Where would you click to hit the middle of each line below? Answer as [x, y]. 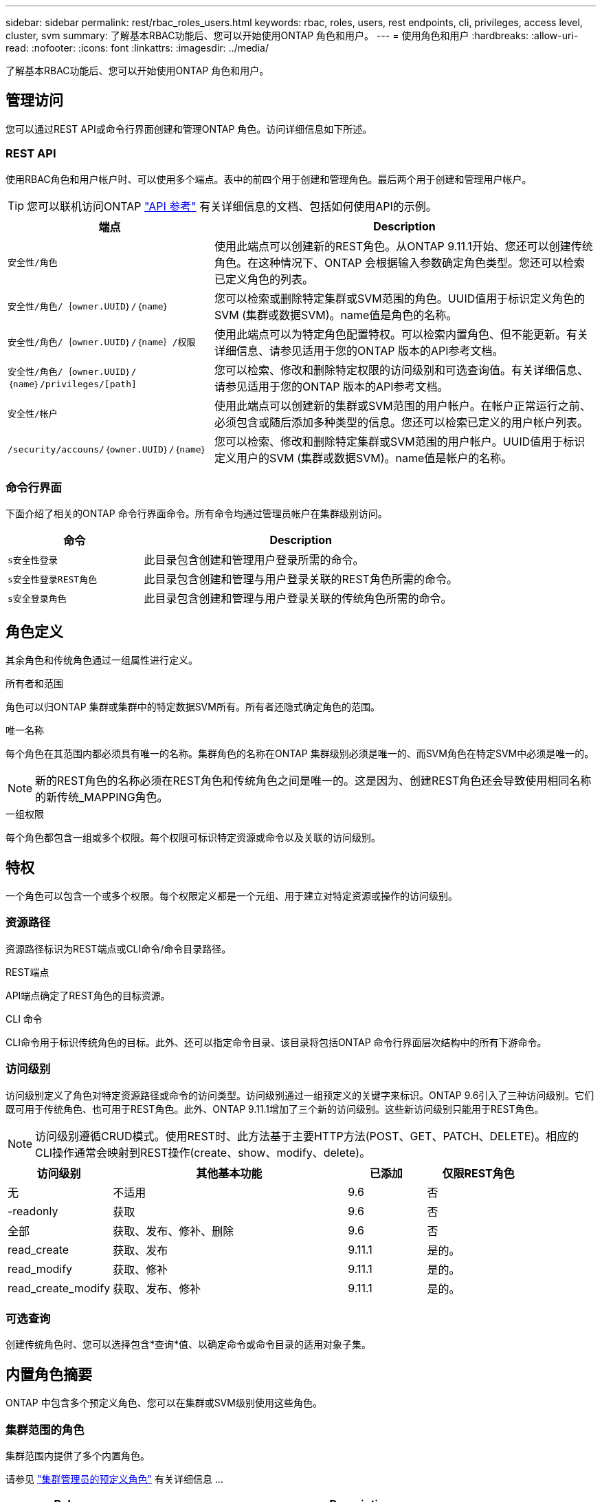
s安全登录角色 [37, 598]
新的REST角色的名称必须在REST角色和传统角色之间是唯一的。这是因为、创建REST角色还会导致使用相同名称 [313, 781]
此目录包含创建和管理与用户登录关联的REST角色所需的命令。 [301, 579]
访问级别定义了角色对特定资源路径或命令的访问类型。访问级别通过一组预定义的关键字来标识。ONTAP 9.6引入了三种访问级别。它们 [300, 1095]
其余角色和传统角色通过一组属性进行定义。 [102, 660]
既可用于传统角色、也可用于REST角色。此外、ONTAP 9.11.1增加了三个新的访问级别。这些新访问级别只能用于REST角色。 [275, 1109]
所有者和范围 [34, 684]
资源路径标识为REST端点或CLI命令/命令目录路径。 [119, 948]
